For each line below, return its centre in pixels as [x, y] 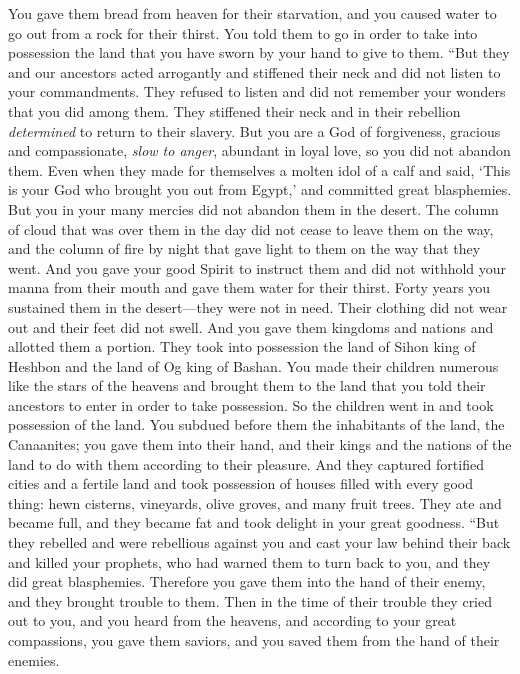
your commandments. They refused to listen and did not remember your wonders [257, 91]
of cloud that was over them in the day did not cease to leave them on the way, [251, 228]
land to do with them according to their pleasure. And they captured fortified [246, 463]
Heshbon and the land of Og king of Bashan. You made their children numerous [253, 365]
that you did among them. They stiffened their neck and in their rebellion [234, 110]
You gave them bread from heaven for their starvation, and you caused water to [252, 13]
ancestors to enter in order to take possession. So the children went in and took [251, 404]
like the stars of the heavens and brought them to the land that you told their [247, 385]
